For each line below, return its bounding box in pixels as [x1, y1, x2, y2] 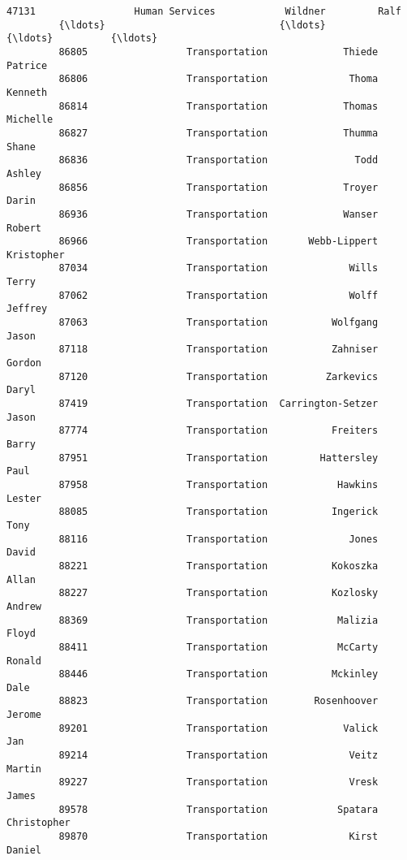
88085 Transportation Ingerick [58, 506, 379, 518]
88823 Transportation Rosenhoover [58, 695, 379, 707]
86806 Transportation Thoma [58, 73, 379, 85]
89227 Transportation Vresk [58, 776, 379, 789]
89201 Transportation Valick [58, 722, 379, 734]
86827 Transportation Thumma [58, 127, 379, 139]
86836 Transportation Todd [58, 154, 379, 166]
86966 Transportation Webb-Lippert [58, 236, 379, 248]
